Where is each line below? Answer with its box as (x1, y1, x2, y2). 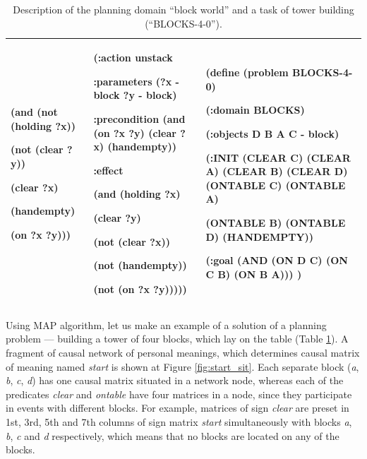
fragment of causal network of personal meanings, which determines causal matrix (6, 345, 360, 359)
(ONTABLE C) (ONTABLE (205, 177, 346, 192)
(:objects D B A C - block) (205, 126, 339, 141)
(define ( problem (205, 65, 289, 80)
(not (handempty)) (93, 258, 187, 273)
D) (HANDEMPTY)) (205, 229, 314, 244)
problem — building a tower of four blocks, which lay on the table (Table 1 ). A (6, 331, 349, 346)
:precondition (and (93, 111, 186, 126)
